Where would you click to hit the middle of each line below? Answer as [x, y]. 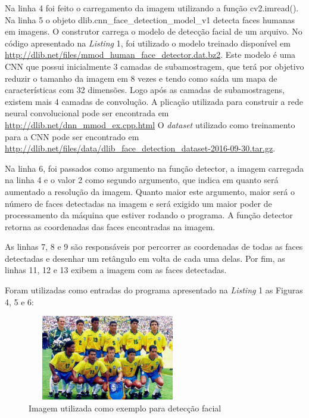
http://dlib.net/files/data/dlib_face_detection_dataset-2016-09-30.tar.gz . [140, 148]
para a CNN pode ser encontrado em [72, 136]
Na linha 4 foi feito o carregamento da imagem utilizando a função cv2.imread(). [152, 8]
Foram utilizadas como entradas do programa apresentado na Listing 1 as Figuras [154, 290]
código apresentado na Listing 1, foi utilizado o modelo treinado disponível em [148, 43]
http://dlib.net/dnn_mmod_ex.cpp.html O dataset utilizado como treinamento [150, 124]
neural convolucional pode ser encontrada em [87, 113]
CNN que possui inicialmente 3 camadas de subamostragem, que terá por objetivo [154, 66]
